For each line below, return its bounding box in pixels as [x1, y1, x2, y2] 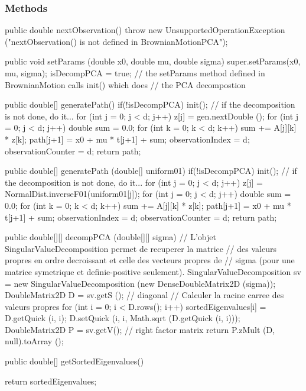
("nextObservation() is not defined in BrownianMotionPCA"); [5, 35, 228, 47]
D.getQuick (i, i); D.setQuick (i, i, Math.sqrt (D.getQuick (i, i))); [5, 312, 240, 324]
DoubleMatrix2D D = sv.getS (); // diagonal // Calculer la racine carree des [5, 289, 284, 301]
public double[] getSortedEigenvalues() [5, 355, 144, 367]
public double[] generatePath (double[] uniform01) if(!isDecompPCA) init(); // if [5, 164, 297, 177]
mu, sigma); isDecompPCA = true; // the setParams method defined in [5, 67, 265, 79]
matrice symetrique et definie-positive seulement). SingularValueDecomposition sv [5, 265, 301, 277]
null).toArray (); [5, 335, 64, 347]
